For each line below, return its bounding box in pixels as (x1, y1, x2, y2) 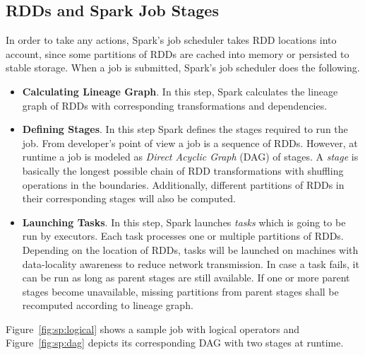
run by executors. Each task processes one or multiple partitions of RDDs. (22, 228, 344, 243)
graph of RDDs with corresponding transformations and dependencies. (22, 98, 328, 112)
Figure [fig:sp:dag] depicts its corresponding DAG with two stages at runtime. (6, 335, 344, 350)
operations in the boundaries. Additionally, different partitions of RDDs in (22, 177, 345, 192)
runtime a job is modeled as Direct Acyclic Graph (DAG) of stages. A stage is (22, 149, 359, 164)
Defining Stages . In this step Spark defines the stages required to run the (22, 122, 348, 136)
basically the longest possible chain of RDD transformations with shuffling (22, 163, 344, 177)
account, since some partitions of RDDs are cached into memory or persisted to (6, 46, 349, 61)
